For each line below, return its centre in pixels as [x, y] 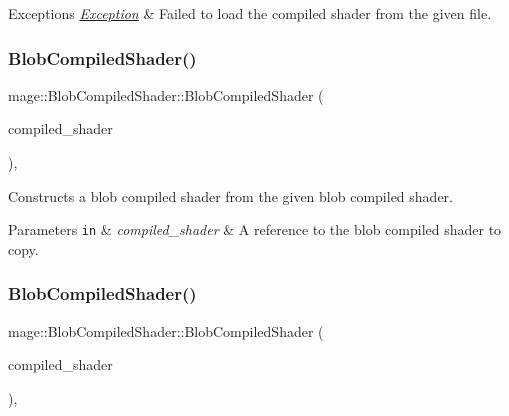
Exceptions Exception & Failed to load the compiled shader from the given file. [250, 13]
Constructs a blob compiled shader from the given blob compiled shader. [230, 195]
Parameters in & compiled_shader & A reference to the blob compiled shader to [255, 229]
